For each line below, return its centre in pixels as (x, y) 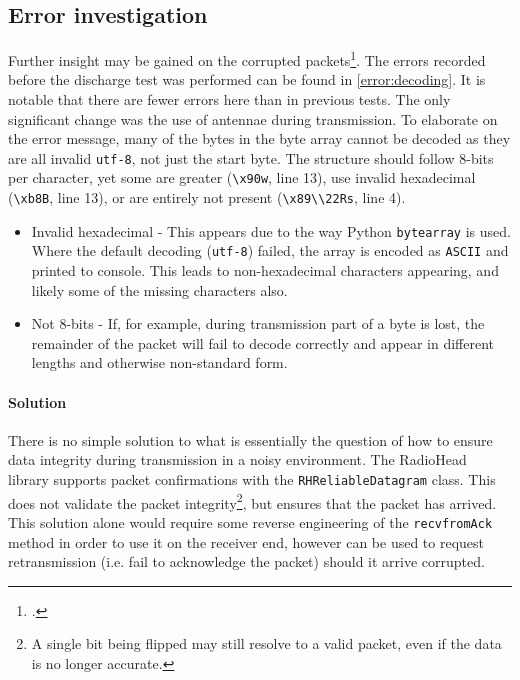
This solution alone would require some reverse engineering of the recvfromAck (250, 521)
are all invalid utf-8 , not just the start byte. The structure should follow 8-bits (251, 157)
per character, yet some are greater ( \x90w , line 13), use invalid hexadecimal (242, 177)
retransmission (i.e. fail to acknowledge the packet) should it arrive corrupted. (246, 561)
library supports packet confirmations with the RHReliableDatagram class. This (252, 479)
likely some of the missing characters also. (159, 289)
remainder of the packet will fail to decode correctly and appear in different (263, 342)
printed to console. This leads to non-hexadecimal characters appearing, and (265, 270)
